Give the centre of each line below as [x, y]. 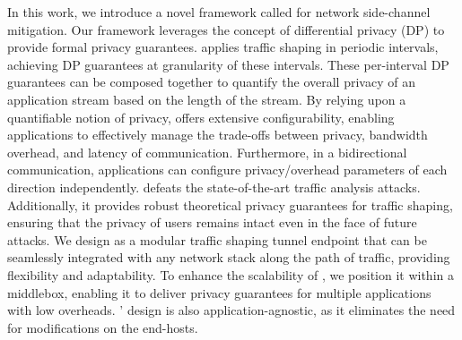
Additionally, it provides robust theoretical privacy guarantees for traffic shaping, [230, 204]
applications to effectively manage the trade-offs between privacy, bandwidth [218, 135]
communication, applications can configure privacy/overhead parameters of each [227, 170]
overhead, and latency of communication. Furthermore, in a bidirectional [207, 152]
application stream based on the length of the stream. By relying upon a [207, 99]
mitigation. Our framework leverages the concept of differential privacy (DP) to [226, 29]
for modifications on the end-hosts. [103, 327]
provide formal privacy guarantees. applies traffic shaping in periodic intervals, [223, 47]
